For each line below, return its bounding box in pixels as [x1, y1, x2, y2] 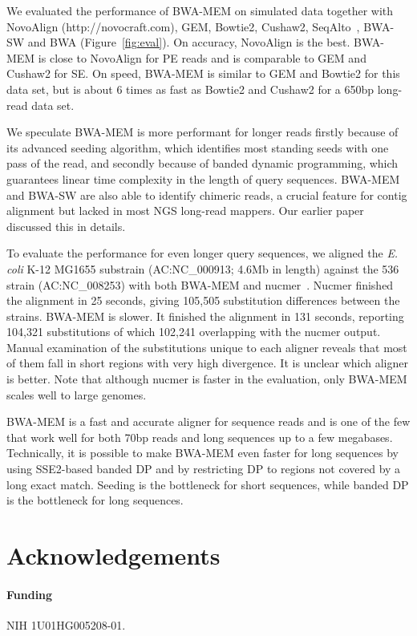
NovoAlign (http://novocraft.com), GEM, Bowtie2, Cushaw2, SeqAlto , [6, 18, 360, 34]
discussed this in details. [6, 217, 126, 234]
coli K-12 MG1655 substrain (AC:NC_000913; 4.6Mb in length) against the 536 [6, 260, 399, 277]
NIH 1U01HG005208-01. [6, 616, 126, 633]
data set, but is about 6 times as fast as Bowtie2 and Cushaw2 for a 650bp [6, 80, 374, 97]
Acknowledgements [6, 539, 221, 571]
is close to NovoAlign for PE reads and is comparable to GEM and [38, 49, 366, 66]
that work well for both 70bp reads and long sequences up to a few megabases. [6, 428, 393, 445]
